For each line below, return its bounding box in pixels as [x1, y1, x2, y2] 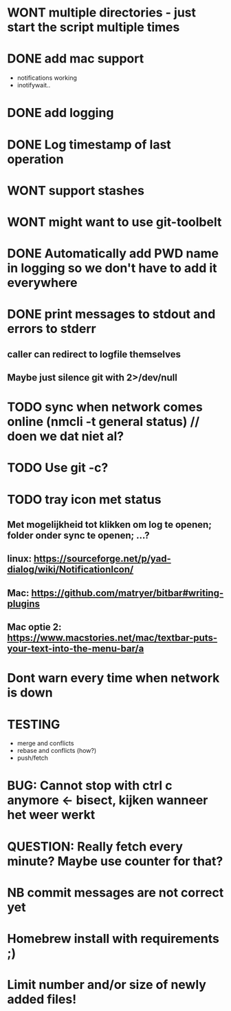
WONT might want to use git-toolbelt [7, 214, 222, 230]
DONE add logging [7, 105, 114, 121]
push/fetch [16, 754, 49, 762]
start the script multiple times [7, 19, 180, 35]
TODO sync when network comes [7, 399, 203, 415]
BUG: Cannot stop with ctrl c [7, 778, 173, 794]
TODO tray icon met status [7, 491, 162, 507]
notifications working [16, 74, 77, 82]
